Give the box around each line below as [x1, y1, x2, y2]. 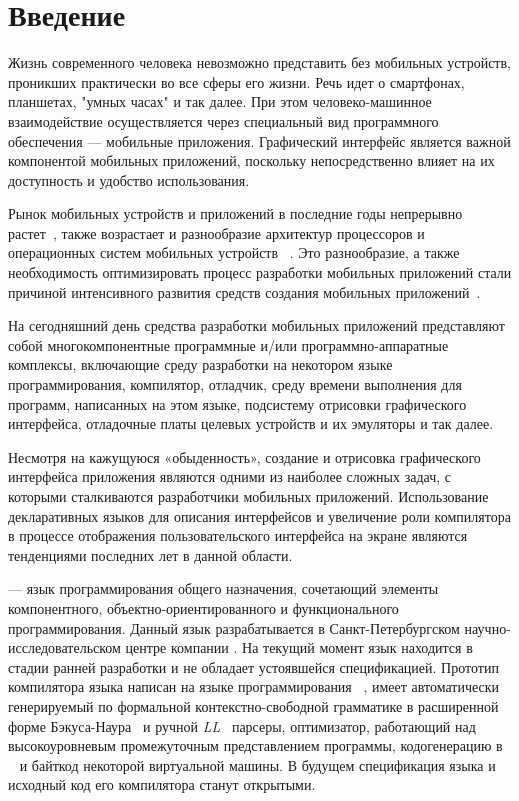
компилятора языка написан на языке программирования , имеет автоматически [8, 676, 500, 697]
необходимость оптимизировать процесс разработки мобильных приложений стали [8, 262, 512, 283]
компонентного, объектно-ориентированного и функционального [8, 597, 399, 618]
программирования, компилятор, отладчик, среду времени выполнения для [8, 374, 462, 395]
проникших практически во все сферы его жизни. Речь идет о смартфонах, [8, 71, 465, 92]
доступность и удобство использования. [8, 169, 250, 190]
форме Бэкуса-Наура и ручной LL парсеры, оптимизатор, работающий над [8, 715, 476, 736]
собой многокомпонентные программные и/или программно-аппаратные [8, 334, 449, 355]
